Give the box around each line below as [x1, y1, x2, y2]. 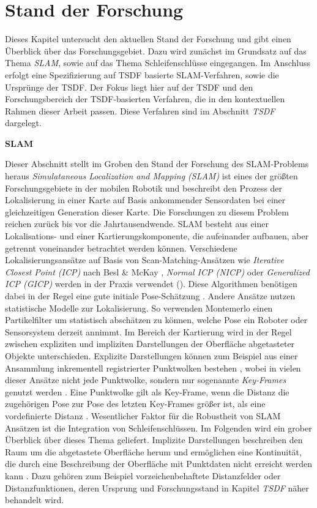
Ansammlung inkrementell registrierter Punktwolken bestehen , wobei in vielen [5, 361, 301, 374]
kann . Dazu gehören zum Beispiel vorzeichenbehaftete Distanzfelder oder [5, 469, 281, 482]
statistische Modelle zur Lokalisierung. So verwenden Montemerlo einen [5, 301, 273, 314]
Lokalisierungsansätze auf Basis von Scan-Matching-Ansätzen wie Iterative [5, 253, 284, 266]
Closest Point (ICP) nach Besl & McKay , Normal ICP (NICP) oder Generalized [5, 265, 310, 278]
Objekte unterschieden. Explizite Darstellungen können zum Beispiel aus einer [5, 349, 298, 362]
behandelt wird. [5, 493, 64, 506]
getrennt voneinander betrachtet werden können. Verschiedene [5, 241, 237, 254]
